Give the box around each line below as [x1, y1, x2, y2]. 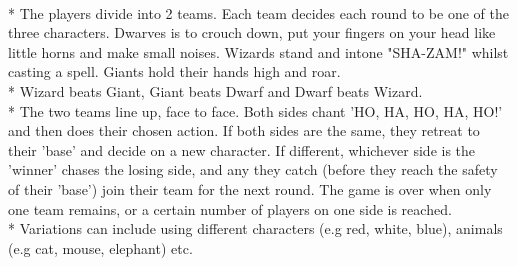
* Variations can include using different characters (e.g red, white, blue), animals [8, 218, 503, 239]
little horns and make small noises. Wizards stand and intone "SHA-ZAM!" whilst [8, 41, 509, 62]
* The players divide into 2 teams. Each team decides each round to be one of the [8, 2, 509, 23]
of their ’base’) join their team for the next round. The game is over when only [8, 178, 492, 199]
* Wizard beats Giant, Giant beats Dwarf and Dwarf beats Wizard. [8, 80, 423, 101]
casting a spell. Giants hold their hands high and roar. [8, 61, 341, 82]
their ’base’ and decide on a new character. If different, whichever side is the [8, 139, 476, 160]
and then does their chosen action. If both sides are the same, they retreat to [8, 120, 480, 141]
